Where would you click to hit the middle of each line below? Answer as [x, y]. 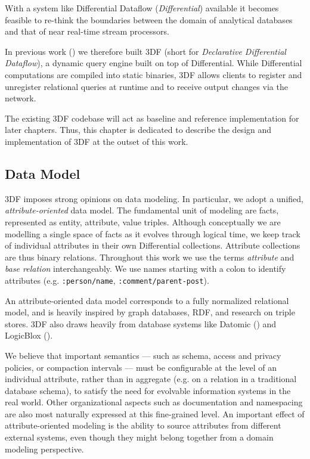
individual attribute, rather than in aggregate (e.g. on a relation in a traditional [151, 379]
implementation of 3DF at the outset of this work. [97, 141]
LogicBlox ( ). [29, 335]
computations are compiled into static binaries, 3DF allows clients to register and [154, 74]
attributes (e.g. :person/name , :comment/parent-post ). [107, 280]
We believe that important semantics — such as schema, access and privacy [143, 355]
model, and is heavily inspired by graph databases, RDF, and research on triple [150, 312]
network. [21, 98]
